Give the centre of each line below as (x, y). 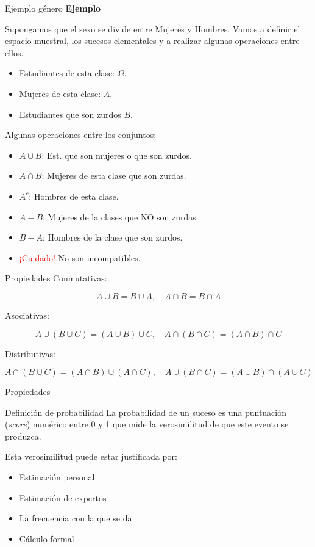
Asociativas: (27, 315)
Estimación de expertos (63, 497)
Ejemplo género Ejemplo (53, 8)
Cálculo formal (47, 538)
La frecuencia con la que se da (76, 518)
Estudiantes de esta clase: (67, 73)
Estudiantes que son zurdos (70, 114)
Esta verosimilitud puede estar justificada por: (91, 456)
